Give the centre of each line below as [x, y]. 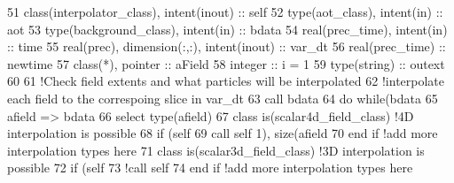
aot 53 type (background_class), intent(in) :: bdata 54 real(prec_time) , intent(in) [227, 29]
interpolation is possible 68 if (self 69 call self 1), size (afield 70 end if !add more [223, 133]
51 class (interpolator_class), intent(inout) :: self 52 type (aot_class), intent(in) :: [225, 11]
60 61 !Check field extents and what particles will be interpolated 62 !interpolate [226, 81]
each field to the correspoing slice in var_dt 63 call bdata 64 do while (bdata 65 [223, 98]
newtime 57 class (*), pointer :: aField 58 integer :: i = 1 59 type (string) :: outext [226, 63]
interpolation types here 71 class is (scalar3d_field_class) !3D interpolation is [216, 150]
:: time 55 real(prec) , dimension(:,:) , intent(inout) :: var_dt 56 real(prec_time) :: [227, 46]
